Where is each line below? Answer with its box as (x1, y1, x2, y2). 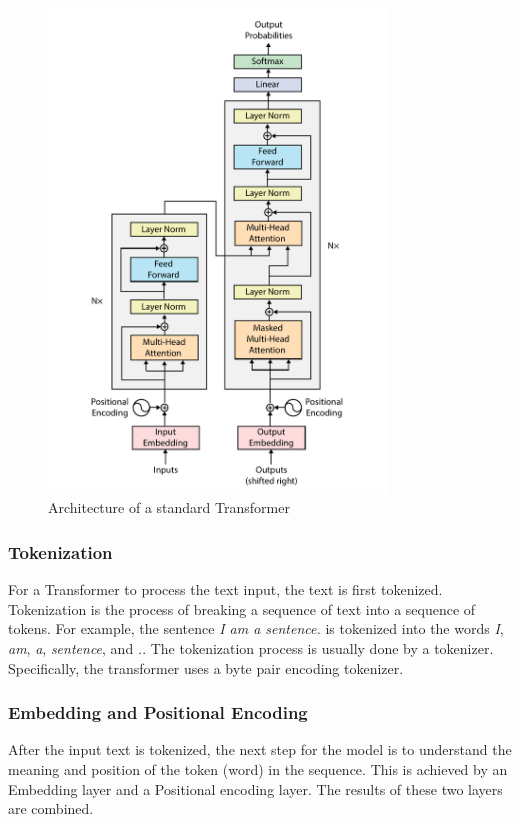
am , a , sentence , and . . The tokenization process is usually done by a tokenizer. (8, 637, 494, 658)
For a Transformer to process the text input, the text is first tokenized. (8, 579, 443, 600)
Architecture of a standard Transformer (48, 497, 290, 518)
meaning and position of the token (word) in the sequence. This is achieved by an (8, 758, 508, 779)
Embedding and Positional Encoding (8, 700, 308, 725)
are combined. (8, 798, 94, 819)
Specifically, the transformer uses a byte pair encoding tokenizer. (8, 657, 404, 678)
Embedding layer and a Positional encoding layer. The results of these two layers (8, 778, 503, 799)
